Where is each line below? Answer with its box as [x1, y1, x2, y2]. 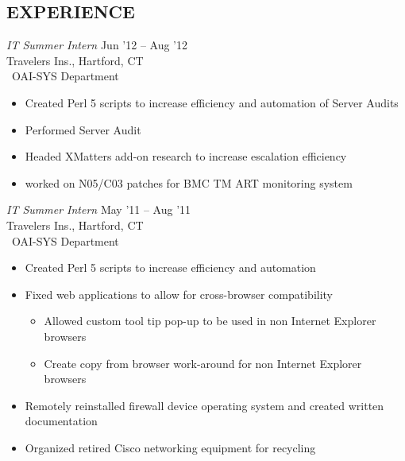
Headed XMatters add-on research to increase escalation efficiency [25, 148, 347, 165]
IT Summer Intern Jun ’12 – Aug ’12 [6, 37, 187, 53]
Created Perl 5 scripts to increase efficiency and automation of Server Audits [25, 94, 399, 110]
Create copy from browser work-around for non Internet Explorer [44, 354, 362, 371]
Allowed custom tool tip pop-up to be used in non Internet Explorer [44, 312, 376, 329]
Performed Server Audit [25, 121, 141, 138]
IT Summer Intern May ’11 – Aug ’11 [6, 201, 191, 218]
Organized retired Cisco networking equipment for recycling [25, 439, 316, 455]
